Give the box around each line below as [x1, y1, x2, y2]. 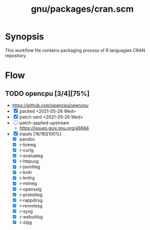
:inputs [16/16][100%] [18, 131, 62, 137]
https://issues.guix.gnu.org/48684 [19, 125, 89, 131]
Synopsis [5, 31, 44, 42]
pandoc [19, 136, 35, 142]
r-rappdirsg [19, 197, 43, 203]
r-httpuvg [19, 158, 39, 164]
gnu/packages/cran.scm [31, 3, 134, 15]
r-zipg [19, 219, 32, 225]
